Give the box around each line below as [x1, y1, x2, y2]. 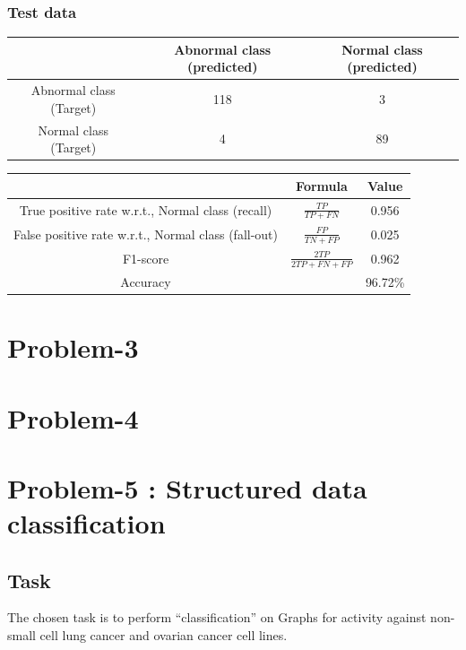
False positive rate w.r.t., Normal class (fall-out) [13, 224, 279, 243]
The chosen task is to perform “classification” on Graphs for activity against [7, 608, 427, 627]
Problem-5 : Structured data [7, 469, 367, 506]
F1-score [122, 248, 169, 267]
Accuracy [120, 272, 171, 290]
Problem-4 [7, 399, 139, 436]
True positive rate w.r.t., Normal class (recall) [19, 200, 272, 219]
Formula [296, 176, 348, 195]
